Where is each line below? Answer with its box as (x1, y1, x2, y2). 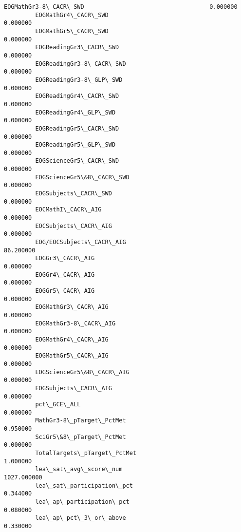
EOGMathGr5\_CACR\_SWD (35, 27, 109, 35)
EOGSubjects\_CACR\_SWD (35, 190, 112, 197)
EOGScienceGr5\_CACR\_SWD (35, 157, 119, 165)
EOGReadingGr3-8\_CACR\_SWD (35, 60, 126, 67)
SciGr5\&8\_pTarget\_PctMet (35, 433, 126, 440)
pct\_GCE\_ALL (35, 401, 81, 408)
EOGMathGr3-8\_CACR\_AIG (35, 320, 116, 327)
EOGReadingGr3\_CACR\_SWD (35, 44, 119, 51)
